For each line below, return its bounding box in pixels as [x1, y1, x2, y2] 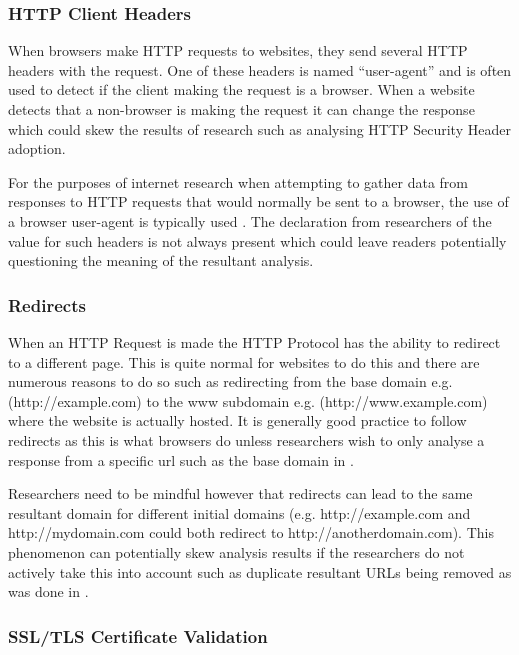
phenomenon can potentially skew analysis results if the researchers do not [8, 541, 465, 562]
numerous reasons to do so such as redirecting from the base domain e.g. [8, 371, 453, 392]
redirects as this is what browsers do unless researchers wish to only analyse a [8, 429, 485, 450]
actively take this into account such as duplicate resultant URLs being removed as [8, 561, 512, 582]
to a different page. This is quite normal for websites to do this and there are [8, 351, 480, 372]
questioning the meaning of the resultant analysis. [8, 250, 314, 271]
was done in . [8, 581, 89, 602]
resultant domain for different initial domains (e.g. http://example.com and [8, 502, 471, 523]
